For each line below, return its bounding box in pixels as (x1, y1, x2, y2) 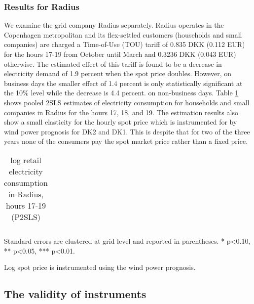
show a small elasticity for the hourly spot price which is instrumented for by (4, 117, 237, 127)
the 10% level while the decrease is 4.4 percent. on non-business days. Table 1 (4, 87, 239, 98)
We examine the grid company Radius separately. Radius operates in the (4, 20, 224, 30)
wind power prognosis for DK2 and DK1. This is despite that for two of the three (4, 126, 250, 136)
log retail (10, 154, 41, 166)
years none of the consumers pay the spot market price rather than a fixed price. (4, 136, 248, 146)
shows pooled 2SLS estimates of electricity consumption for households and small (4, 97, 250, 107)
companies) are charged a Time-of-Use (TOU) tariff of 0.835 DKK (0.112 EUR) (4, 39, 245, 49)
